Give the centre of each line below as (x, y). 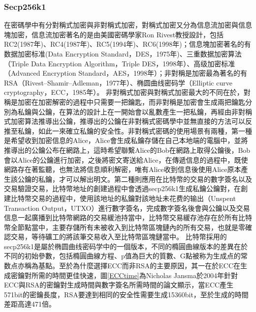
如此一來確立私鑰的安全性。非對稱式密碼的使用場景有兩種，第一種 (145, 130)
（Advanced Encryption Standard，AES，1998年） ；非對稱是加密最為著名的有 (126, 73)
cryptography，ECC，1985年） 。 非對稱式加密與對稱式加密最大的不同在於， (124, 92)
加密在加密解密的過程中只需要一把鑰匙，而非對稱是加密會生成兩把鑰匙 (131, 101)
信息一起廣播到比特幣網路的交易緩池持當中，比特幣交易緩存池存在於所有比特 (128, 217)
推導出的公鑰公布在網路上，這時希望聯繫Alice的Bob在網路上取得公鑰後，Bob (127, 150)
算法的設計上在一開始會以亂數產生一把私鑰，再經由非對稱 (159, 111)
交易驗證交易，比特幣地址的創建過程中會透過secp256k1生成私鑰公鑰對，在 (123, 188)
